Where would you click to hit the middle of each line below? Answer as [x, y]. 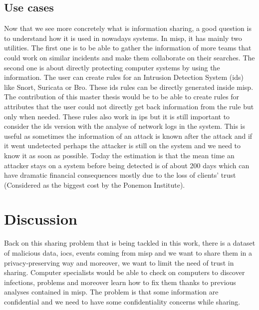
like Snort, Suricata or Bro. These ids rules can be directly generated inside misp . [129, 87]
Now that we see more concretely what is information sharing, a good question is [128, 28]
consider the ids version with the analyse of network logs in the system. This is [125, 126]
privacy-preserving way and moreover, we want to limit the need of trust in [119, 262]
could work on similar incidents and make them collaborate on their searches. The [129, 57]
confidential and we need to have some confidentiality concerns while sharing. [122, 301]
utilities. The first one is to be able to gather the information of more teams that [128, 48]
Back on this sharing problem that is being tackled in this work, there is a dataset [130, 243]
